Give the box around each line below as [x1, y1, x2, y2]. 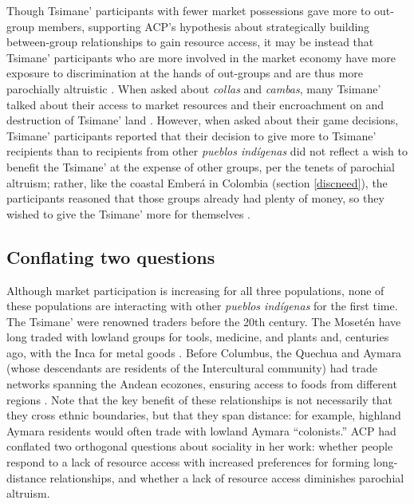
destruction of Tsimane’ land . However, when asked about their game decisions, [6, 112, 399, 128]
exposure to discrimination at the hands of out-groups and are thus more [6, 65, 364, 81]
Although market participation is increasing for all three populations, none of [6, 282, 384, 298]
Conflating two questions [6, 244, 215, 269]
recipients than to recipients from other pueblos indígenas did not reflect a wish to [6, 143, 408, 159]
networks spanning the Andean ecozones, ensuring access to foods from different [6, 376, 397, 392]
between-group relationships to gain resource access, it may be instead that [6, 33, 374, 50]
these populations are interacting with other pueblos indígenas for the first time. [6, 297, 398, 314]
